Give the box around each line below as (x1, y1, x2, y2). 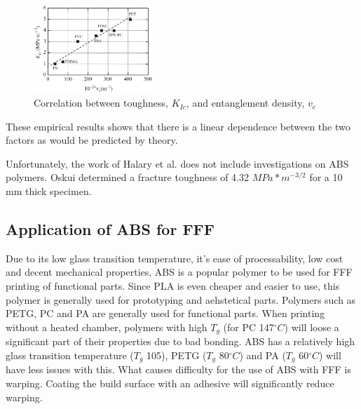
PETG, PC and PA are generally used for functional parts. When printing (6, 306, 325, 321)
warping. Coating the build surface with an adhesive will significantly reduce (6, 375, 334, 390)
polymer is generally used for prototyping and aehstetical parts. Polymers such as (6, 292, 356, 307)
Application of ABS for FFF (6, 218, 215, 240)
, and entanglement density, (186, 95, 305, 110)
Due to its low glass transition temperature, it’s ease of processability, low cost (6, 250, 343, 265)
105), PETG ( (147, 347, 207, 362)
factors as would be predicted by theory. (6, 133, 178, 147)
